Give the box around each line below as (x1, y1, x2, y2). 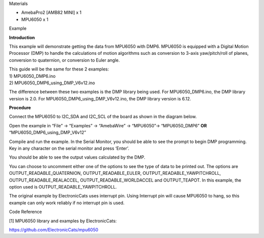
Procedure (9, 105, 31, 111)
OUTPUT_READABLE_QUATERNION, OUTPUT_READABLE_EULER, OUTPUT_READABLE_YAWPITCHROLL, (9, 170, 221, 176)
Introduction (9, 34, 35, 40)
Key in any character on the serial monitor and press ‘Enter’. (9, 145, 130, 151)
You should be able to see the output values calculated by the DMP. (9, 154, 146, 160)
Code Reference (9, 209, 42, 215)
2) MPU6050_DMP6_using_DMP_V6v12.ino (9, 80, 95, 86)
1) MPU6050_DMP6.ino (9, 73, 56, 79)
